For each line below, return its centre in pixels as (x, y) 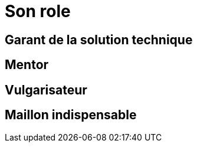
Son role (38, 11)
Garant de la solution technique (99, 40)
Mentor (27, 65)
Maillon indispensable (71, 115)
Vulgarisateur (46, 90)
